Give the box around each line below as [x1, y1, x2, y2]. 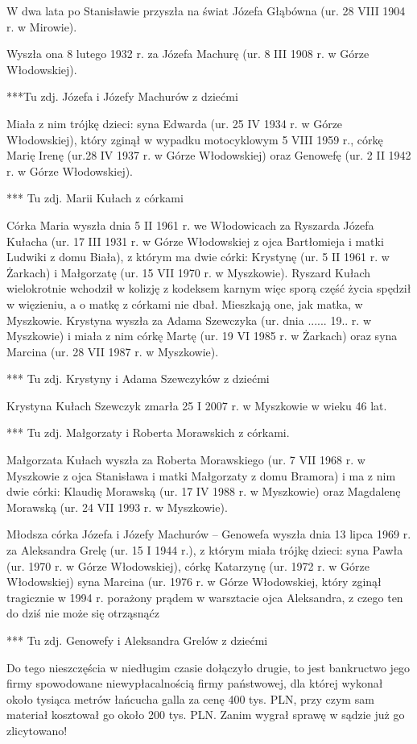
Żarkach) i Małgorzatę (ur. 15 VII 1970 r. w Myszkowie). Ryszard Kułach [6, 264, 371, 281]
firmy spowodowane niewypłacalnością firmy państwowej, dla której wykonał [6, 675, 383, 692]
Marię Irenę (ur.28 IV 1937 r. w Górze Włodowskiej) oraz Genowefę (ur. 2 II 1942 [6, 147, 411, 164]
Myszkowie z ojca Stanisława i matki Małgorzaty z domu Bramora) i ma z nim [6, 467, 396, 484]
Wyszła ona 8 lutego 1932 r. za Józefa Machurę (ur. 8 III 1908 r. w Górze [6, 45, 370, 62]
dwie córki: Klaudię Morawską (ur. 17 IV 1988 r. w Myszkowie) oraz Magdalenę [6, 483, 401, 500]
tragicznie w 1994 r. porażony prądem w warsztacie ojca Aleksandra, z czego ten [6, 588, 403, 605]
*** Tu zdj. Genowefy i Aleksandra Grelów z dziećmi [6, 632, 268, 648]
